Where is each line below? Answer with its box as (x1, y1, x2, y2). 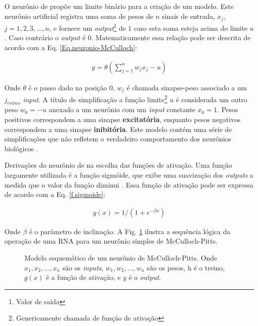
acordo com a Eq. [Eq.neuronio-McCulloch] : (4, 42, 137, 52)
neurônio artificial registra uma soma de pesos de (4, 10, 154, 21)
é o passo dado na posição (28, 82, 107, 92)
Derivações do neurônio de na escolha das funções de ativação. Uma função (4, 160, 232, 170)
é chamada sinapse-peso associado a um (126, 82, 247, 92)
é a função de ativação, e (46, 272, 121, 282)
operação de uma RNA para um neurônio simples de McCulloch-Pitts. (4, 236, 218, 246)
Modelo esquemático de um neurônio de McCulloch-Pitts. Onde (24, 252, 217, 262)
